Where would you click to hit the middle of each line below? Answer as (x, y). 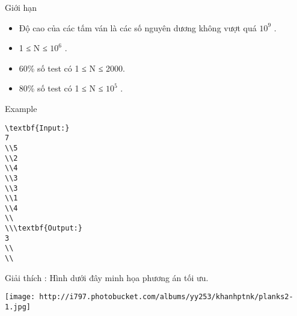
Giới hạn (21, 7)
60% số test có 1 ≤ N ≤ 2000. (72, 68)
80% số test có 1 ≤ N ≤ (61, 88)
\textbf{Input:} (37, 128)
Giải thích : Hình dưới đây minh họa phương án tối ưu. (107, 277)
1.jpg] (18, 307)
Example (21, 108)
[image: (20, 297)
